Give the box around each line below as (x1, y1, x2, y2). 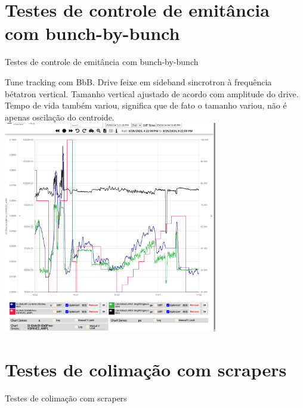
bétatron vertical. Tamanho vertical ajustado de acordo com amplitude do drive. (5, 87, 299, 100)
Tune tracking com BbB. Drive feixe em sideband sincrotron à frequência (5, 75, 272, 88)
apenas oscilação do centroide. (5, 110, 115, 123)
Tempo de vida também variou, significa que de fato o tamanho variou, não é (5, 99, 287, 112)
